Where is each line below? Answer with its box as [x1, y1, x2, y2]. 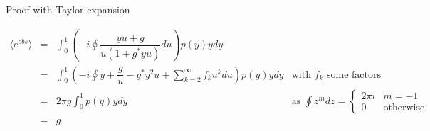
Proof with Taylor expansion [6, 2, 130, 16]
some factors [327, 69, 382, 80]
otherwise [383, 103, 425, 113]
